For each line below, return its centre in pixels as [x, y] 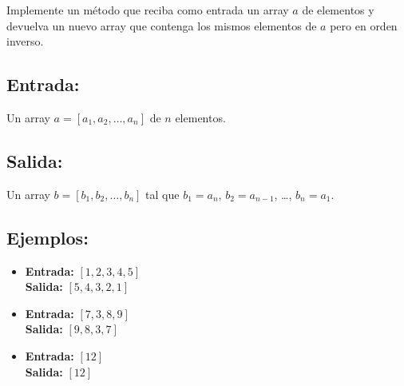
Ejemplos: [48, 237]
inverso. [25, 41]
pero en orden [364, 25]
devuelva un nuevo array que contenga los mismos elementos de [162, 25]
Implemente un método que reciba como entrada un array [148, 10]
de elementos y [338, 10]
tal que [162, 194]
